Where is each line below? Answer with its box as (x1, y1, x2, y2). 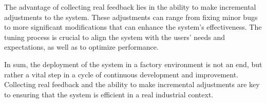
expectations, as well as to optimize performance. (4, 42, 159, 52)
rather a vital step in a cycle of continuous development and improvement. (4, 69, 239, 79)
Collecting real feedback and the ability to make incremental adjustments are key (4, 79, 260, 90)
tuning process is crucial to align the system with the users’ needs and (4, 31, 225, 42)
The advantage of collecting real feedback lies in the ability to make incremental (4, 2, 256, 12)
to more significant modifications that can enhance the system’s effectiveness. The (4, 22, 262, 32)
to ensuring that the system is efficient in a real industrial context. (4, 89, 214, 99)
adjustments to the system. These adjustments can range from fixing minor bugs (4, 11, 258, 22)
